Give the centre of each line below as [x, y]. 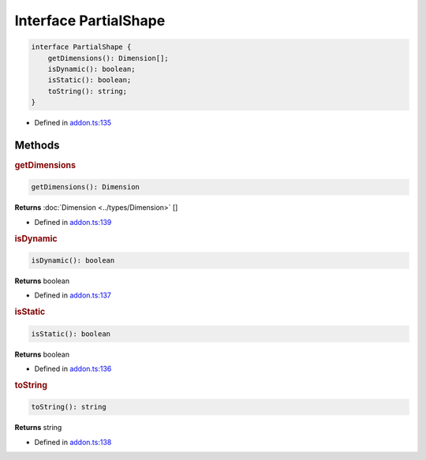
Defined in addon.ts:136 [73, 369]
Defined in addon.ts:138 [73, 442]
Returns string [38, 428]
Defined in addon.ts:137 [73, 295]
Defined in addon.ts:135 [73, 123]
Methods [37, 145]
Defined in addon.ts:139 [73, 222]
